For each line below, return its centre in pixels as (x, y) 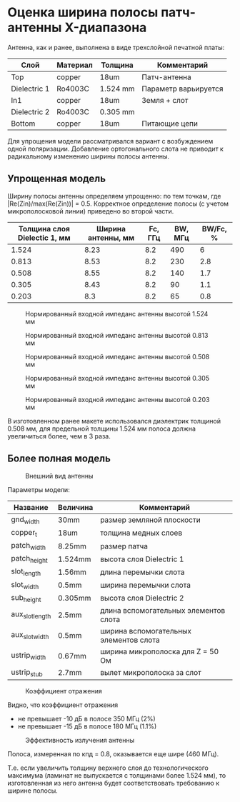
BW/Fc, (214, 229)
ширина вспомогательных (145, 631)
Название (31, 507)
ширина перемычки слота (145, 585)
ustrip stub (27, 673)
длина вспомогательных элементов (162, 610)
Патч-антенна (166, 77)
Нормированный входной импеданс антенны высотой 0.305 (117, 378)
